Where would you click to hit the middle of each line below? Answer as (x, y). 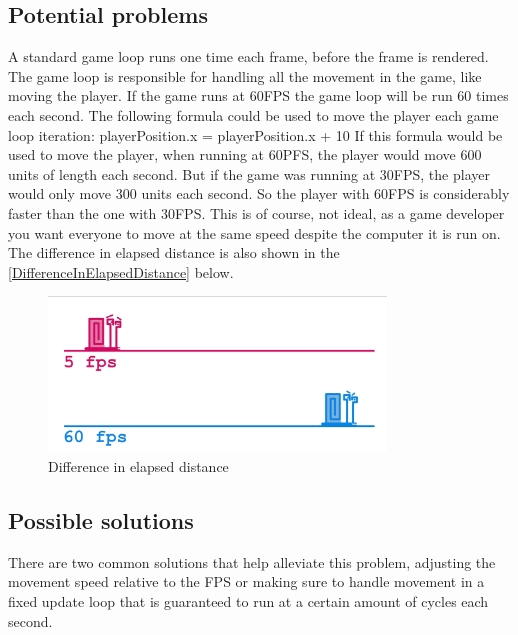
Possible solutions (101, 519)
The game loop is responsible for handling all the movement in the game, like (245, 75)
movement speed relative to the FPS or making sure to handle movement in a (246, 581)
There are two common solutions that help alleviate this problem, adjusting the (252, 561)
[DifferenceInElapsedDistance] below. (121, 271)
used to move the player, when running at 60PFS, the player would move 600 (245, 154)
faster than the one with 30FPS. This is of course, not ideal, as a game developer (256, 212)
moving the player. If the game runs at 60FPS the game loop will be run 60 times (258, 95)
